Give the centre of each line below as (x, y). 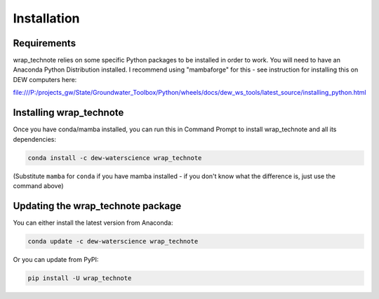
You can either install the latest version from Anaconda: (93, 222)
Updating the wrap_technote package (97, 206)
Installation (46, 18)
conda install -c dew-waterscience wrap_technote (115, 158)
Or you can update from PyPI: (56, 259)
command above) (38, 185)
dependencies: (34, 139)
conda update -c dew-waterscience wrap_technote (113, 241)
